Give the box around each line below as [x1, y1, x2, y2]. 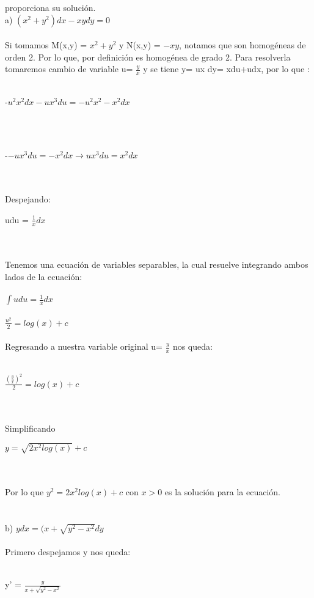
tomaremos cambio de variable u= [5, 62, 133, 75]
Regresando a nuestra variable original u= [5, 340, 162, 353]
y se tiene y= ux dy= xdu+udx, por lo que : [143, 62, 310, 75]
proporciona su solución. [5, 1, 96, 13]
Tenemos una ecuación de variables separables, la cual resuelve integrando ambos [5, 257, 309, 270]
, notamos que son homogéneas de [179, 39, 306, 51]
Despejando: [5, 193, 51, 205]
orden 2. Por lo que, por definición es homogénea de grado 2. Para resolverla [5, 50, 291, 63]
